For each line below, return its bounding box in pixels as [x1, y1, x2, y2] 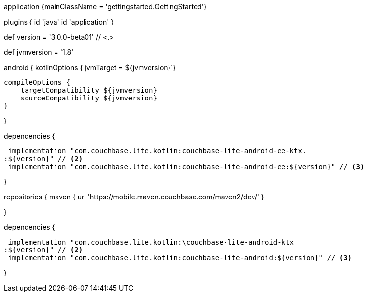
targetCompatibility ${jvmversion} [20, 86, 157, 94]
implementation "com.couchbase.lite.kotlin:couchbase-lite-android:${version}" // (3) [8, 254, 352, 262]
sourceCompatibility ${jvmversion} [20, 94, 157, 102]
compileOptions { [4, 78, 70, 86]
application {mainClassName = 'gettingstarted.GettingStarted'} [4, 2, 207, 11]
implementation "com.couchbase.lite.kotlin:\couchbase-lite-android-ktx [8, 238, 294, 246]
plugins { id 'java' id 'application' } [4, 18, 114, 26]
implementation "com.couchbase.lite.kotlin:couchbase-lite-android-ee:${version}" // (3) [8, 163, 365, 171]
